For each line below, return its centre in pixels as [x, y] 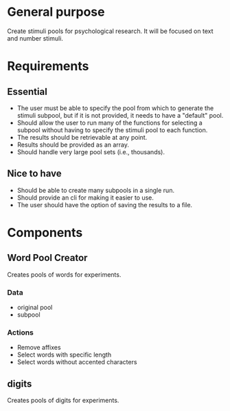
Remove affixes [39, 348]
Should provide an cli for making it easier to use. [85, 198]
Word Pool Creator [47, 258]
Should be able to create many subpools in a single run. [96, 190]
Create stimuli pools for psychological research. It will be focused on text [111, 31]
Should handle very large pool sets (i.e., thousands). [91, 151]
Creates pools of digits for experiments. [63, 401]
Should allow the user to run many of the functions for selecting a [110, 123]
